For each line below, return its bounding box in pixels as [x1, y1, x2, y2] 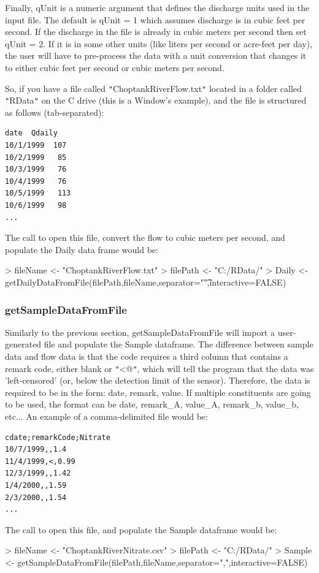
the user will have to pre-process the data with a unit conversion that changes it [5, 49, 307, 62]
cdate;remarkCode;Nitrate [5, 433, 110, 442]
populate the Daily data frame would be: [5, 243, 158, 256]
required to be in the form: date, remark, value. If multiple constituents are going [5, 385, 311, 398]
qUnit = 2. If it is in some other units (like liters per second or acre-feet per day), [5, 37, 313, 50]
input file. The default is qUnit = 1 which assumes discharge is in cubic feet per [5, 13, 306, 26]
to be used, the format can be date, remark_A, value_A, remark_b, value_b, [5, 398, 299, 411]
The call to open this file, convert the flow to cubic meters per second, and [5, 231, 285, 244]
